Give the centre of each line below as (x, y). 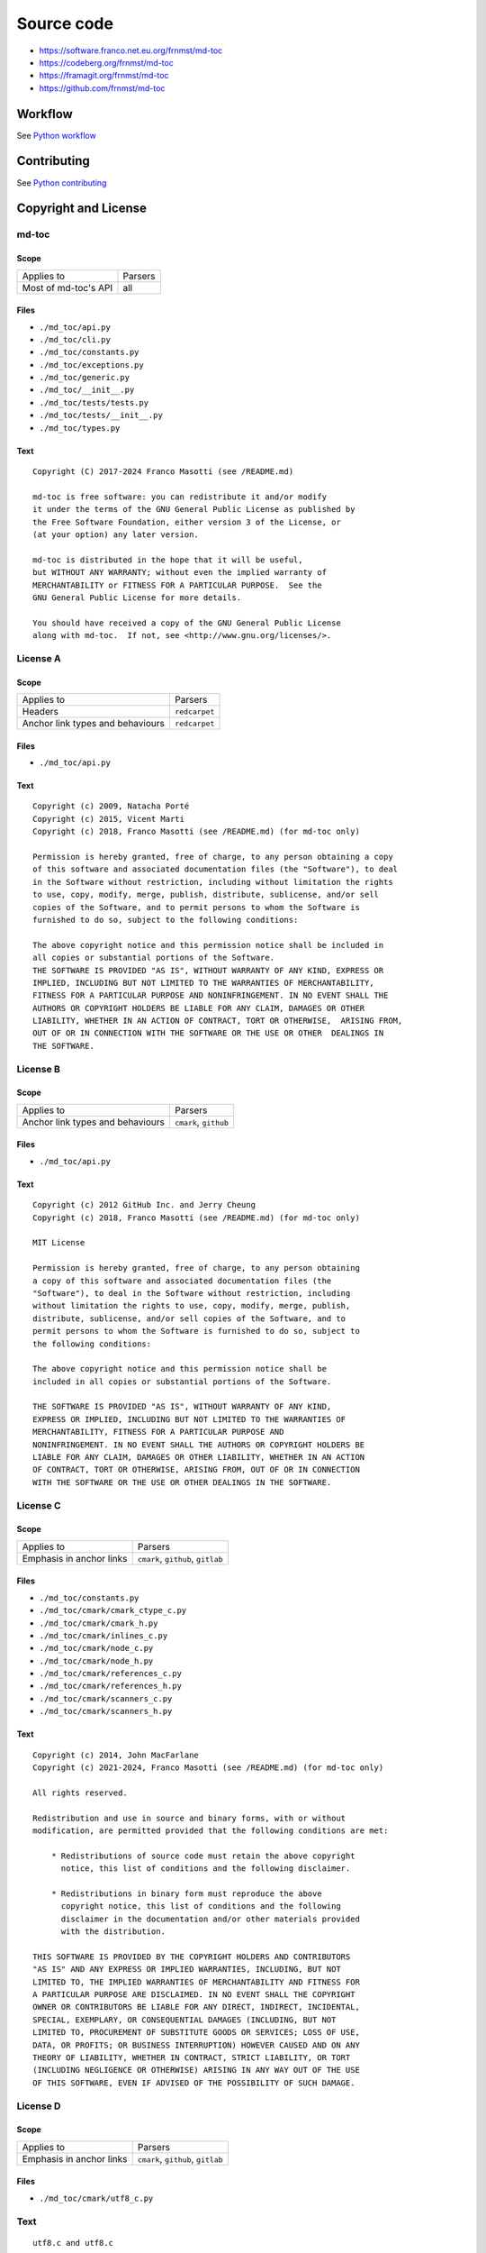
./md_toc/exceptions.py (91, 365)
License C (39, 1505)
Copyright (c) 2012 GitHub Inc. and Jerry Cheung (144, 1205)
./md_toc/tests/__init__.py (101, 415)
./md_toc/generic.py (85, 378)
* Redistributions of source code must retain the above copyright (203, 1856)
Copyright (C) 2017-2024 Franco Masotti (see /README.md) (163, 472)
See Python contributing (62, 182)
